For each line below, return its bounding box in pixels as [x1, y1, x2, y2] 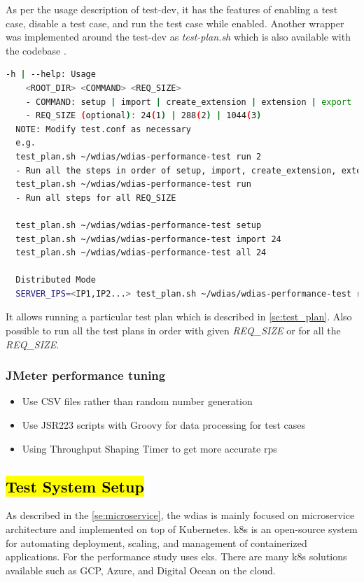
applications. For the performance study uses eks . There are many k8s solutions [6, 549, 347, 564]
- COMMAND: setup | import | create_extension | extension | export [25, 97, 352, 107]
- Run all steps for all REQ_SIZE [15, 192, 176, 203]
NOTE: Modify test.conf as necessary [15, 124, 191, 134]
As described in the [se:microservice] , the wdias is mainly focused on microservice [6, 508, 355, 523]
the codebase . [6, 43, 66, 57]
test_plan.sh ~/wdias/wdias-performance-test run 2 [15, 151, 262, 162]
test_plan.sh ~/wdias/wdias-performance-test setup [15, 220, 262, 230]
